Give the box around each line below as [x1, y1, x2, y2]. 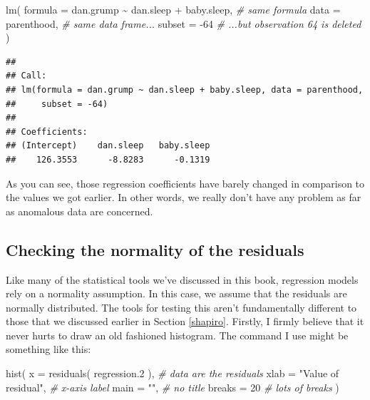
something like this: [6, 342, 91, 357]
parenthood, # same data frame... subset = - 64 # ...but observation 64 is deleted [6, 16, 361, 31]
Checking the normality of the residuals [6, 238, 304, 260]
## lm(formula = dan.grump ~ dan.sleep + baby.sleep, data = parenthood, [6, 84, 364, 95]
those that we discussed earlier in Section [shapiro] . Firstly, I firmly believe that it [6, 314, 364, 329]
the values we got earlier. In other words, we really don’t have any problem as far [6, 190, 361, 205]
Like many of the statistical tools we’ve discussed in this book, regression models [6, 272, 359, 287]
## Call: [6, 71, 47, 81]
